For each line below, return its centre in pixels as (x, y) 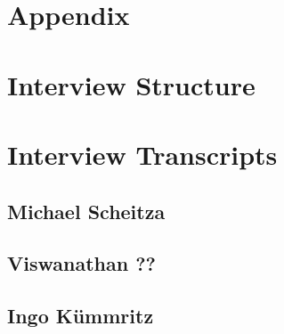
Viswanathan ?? (81, 263)
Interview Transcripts (142, 154)
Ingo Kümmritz (81, 316)
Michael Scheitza (86, 211)
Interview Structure (131, 84)
